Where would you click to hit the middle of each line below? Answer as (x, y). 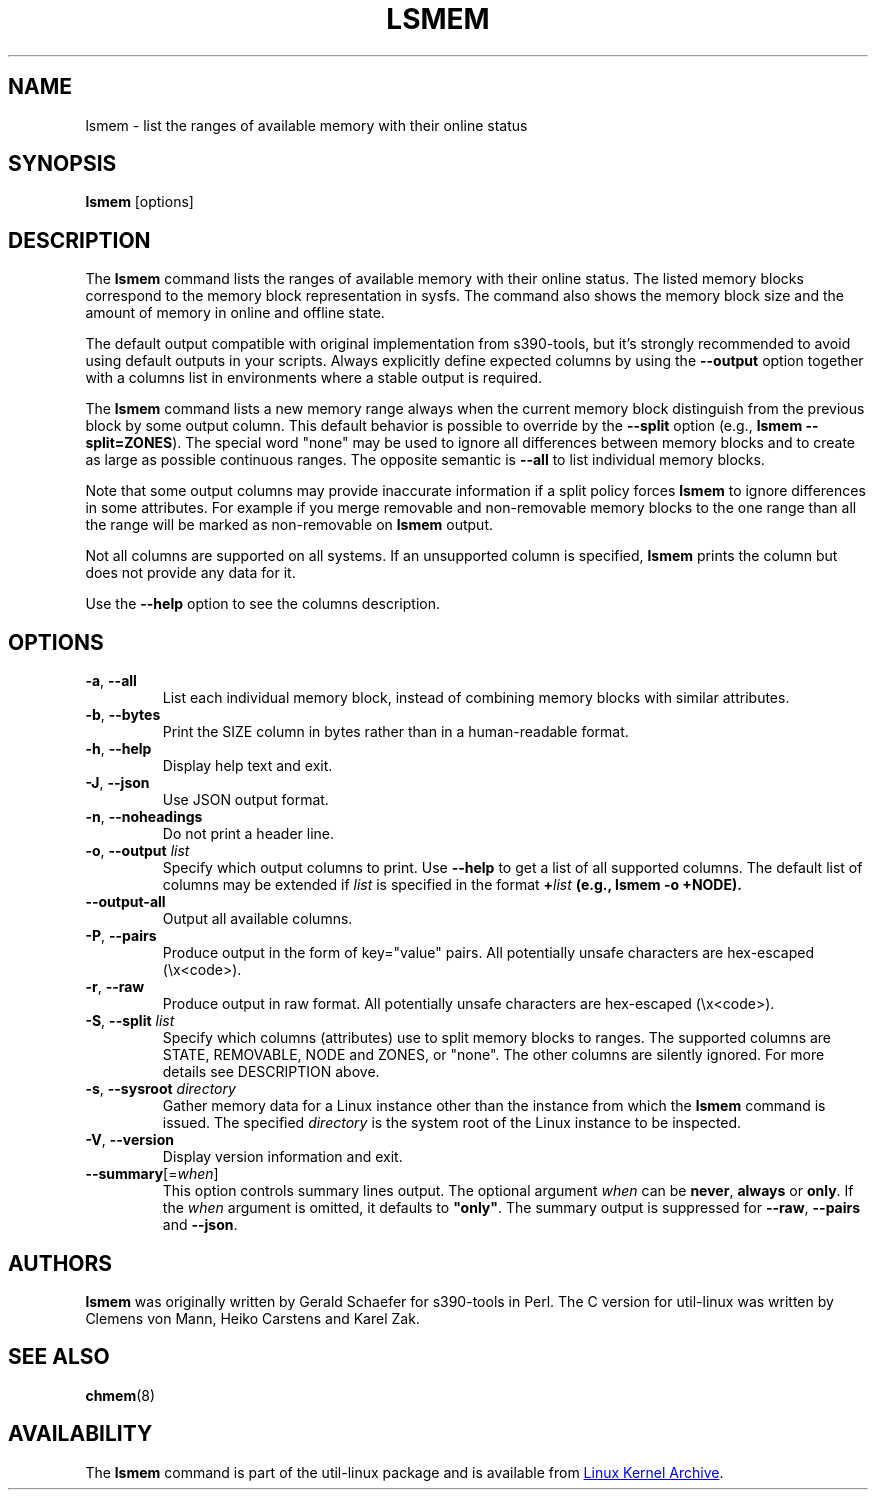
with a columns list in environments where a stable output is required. (314, 378)
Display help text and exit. (247, 766)
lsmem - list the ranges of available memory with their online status (306, 125)
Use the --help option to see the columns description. (262, 604)
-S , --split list (130, 1021)
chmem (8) (120, 1395)
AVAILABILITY (80, 1434)
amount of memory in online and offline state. (235, 313)
